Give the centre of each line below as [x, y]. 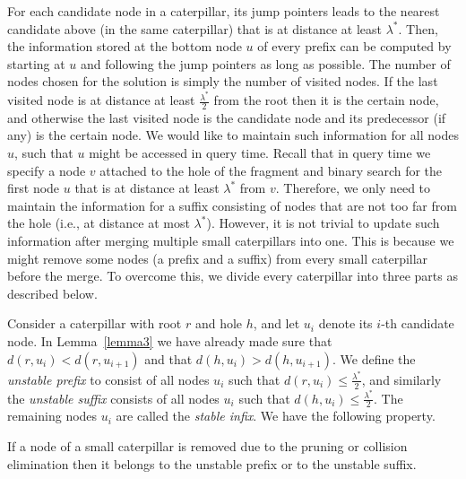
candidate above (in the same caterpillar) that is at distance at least [195, 28]
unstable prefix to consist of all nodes [108, 379]
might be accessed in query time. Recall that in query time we [260, 153]
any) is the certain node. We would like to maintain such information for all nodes [233, 135]
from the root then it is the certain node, [326, 100]
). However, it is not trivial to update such [323, 223]
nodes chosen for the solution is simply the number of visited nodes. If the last [223, 81]
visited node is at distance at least [101, 100]
